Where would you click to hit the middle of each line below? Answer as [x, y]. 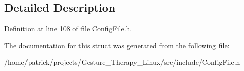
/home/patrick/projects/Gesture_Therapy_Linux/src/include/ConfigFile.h [122, 62]
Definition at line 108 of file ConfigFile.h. [68, 28]
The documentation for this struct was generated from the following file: [117, 45]
